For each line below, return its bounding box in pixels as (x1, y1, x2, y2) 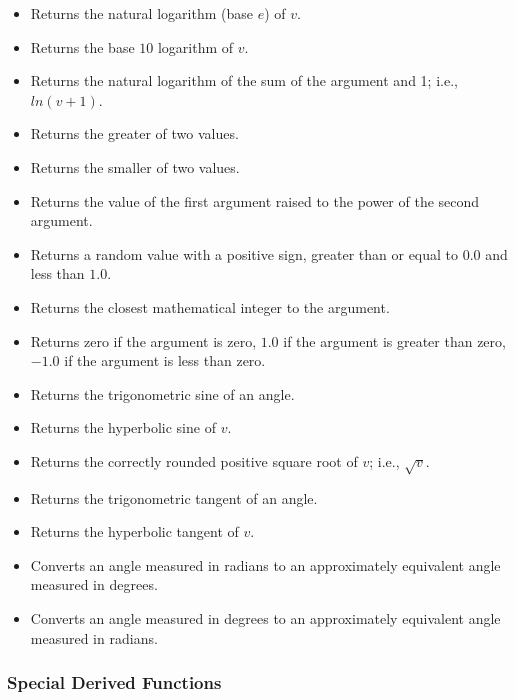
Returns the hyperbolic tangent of (30, 521, 239, 542)
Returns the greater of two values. (30, 123, 239, 144)
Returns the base (30, 36, 135, 57)
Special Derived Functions (7, 670, 222, 695)
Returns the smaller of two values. (30, 156, 240, 177)
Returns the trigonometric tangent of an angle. (30, 487, 318, 508)
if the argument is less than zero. (64, 350, 266, 371)
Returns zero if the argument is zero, (30, 330, 257, 351)
